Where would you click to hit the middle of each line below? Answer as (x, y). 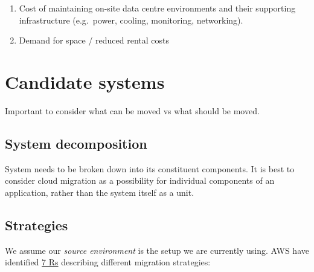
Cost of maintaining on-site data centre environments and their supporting (157, 8)
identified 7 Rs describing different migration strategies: (108, 262)
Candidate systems (85, 81)
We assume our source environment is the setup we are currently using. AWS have (157, 250)
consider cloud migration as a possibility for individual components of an (140, 180)
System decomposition (76, 143)
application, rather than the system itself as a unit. (100, 192)
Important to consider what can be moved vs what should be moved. (132, 110)
